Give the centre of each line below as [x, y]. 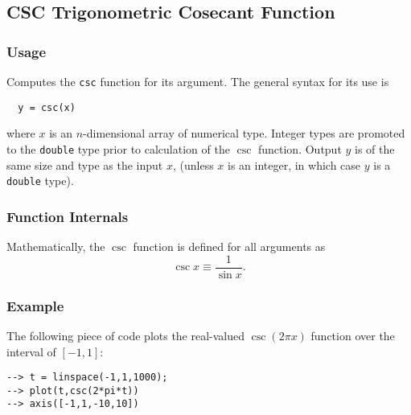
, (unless [193, 164]
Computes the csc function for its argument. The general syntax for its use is [198, 81]
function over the [353, 335]
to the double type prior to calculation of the [118, 148]
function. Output [300, 148]
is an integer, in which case [294, 164]
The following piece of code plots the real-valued [126, 335]
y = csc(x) [47, 107]
